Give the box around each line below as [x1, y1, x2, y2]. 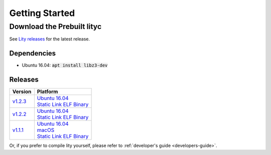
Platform [37, 88, 58, 95]
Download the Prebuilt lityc [9, 22, 102, 31]
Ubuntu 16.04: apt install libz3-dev [22, 62, 108, 68]
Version [12, 88, 32, 95]
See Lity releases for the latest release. [9, 36, 90, 42]
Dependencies [9, 49, 56, 57]
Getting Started [9, 7, 75, 18]
